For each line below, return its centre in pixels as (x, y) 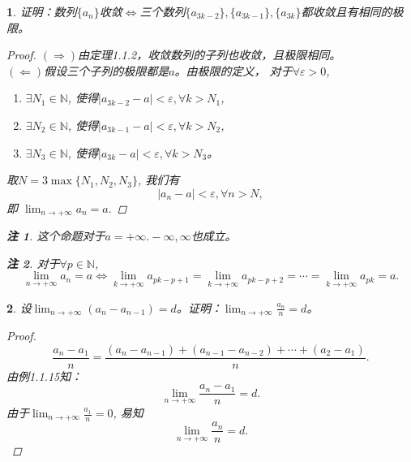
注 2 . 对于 (33, 263)
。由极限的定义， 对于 (233, 70)
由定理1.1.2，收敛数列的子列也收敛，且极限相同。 (210, 55)
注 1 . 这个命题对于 (56, 236)
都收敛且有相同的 (347, 11)
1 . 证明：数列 (42, 11)
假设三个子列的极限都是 (107, 70)
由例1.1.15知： (45, 376)
